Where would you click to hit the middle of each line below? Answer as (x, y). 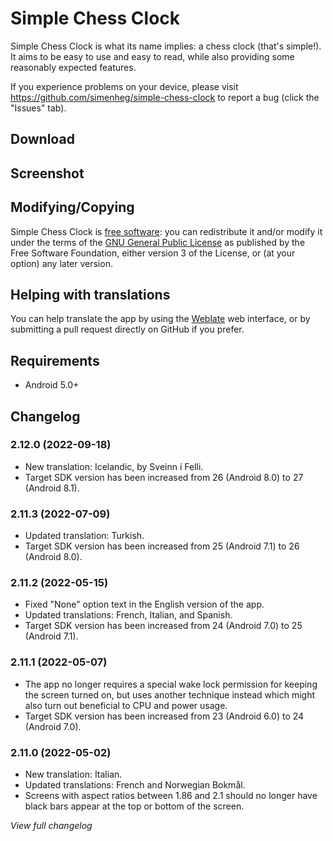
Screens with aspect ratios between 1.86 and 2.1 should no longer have (171, 796)
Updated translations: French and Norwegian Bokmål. (135, 785)
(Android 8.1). (52, 488)
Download (42, 139)
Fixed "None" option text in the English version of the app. (144, 604)
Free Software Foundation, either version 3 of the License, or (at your (153, 253)
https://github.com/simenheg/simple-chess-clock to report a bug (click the (165, 97)
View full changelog (51, 826)
